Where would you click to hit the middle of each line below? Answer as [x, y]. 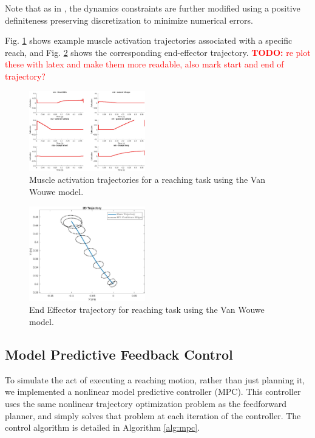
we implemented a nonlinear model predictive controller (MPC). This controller [153, 392]
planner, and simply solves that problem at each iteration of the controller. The [153, 415]
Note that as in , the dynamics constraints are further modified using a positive [153, 8]
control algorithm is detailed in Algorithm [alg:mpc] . [103, 427]
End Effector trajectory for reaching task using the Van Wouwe [147, 310]
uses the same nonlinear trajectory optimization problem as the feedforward [146, 403]
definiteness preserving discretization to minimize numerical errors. [129, 20]
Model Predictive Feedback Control [119, 354]
